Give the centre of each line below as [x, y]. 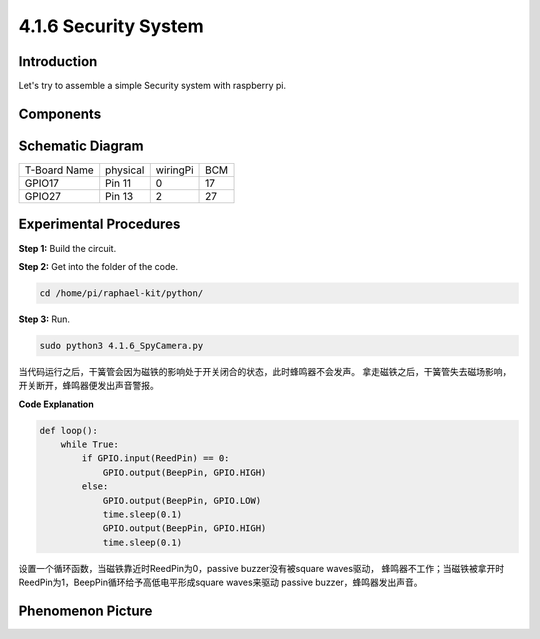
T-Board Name [59, 170]
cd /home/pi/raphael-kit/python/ [121, 293]
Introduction [58, 61]
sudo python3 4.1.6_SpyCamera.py [121, 345]
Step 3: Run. [44, 319]
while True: [90, 444]
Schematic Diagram [81, 145]
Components [60, 113]
